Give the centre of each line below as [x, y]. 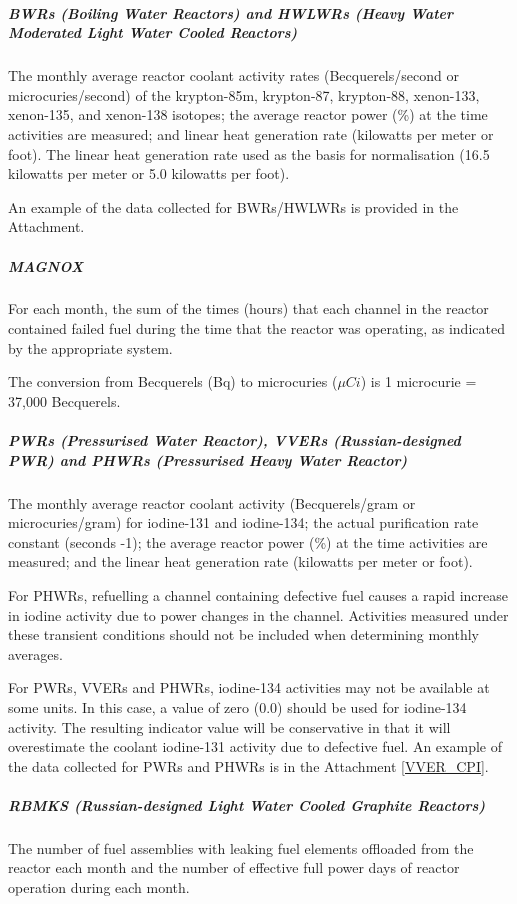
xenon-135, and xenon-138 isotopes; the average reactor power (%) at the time [248, 114]
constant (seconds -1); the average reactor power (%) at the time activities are [248, 541]
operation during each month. [99, 887]
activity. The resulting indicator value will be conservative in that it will [229, 726]
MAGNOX [46, 265]
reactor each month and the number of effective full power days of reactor [234, 867]
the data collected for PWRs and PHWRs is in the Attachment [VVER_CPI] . [248, 765]
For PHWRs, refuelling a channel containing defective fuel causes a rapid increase [258, 594]
